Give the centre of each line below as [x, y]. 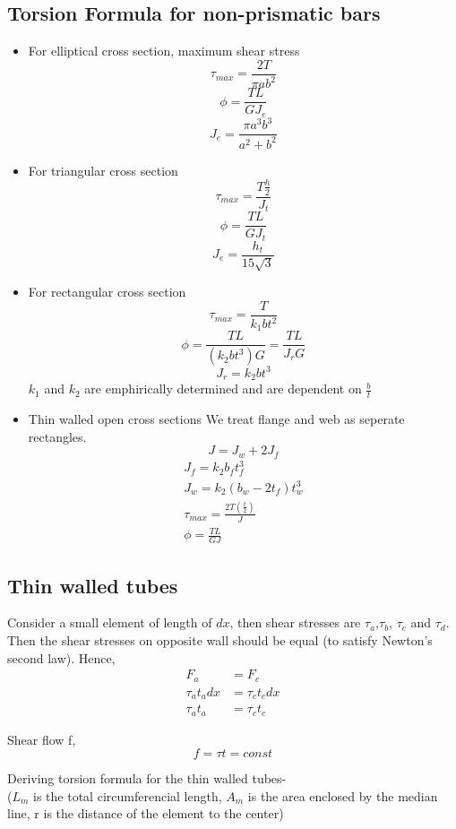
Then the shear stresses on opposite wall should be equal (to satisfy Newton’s [220, 639]
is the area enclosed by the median [343, 795]
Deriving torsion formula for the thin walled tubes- [147, 778]
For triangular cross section [103, 170]
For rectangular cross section [107, 292]
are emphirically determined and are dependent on [223, 389]
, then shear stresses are [295, 622]
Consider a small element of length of [110, 622]
